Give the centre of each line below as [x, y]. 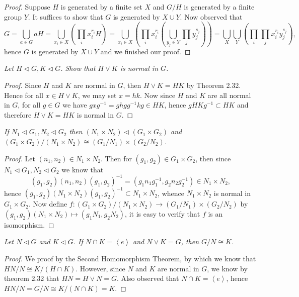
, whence [171, 193]
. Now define [48, 204]
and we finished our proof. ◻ [145, 51]
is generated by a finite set [101, 7]
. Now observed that [211, 16]
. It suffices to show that [65, 16]
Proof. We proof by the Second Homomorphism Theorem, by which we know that [130, 258]
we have [75, 105]
